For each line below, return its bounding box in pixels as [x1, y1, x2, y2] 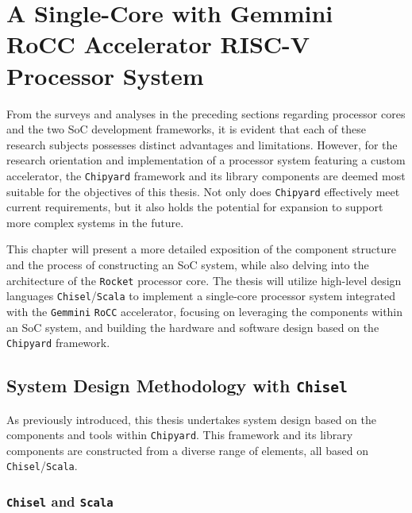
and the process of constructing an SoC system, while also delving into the [6, 256, 369, 272]
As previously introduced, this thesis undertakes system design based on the [6, 411, 376, 427]
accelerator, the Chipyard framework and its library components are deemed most [6, 167, 406, 183]
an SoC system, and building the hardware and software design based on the [6, 318, 379, 335]
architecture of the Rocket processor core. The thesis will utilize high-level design [6, 272, 402, 288]
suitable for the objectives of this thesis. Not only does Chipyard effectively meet [6, 183, 400, 199]
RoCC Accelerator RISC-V [6, 28, 310, 60]
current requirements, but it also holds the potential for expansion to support [6, 199, 383, 215]
